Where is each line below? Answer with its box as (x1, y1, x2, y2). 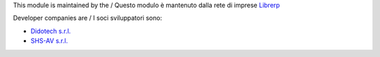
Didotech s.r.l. (30, 27, 71, 35)
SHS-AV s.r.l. (30, 37, 68, 45)
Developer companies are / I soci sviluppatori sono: (13, 14, 163, 23)
